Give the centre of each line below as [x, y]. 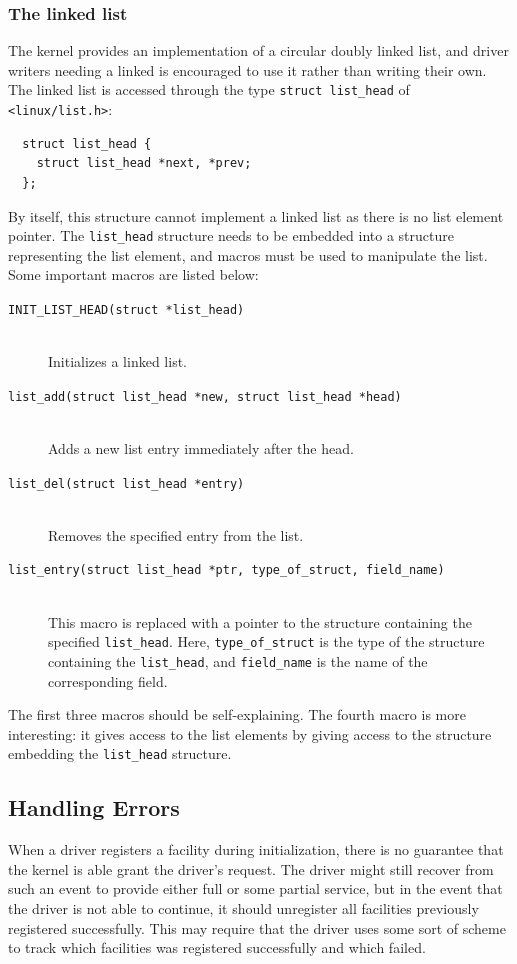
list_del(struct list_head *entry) [126, 483]
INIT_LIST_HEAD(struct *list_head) [126, 309]
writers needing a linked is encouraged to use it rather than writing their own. [247, 69]
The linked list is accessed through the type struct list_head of [209, 89]
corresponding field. [108, 680]
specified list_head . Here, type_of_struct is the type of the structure [266, 641]
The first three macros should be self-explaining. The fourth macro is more [237, 714]
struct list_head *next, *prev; [144, 163]
